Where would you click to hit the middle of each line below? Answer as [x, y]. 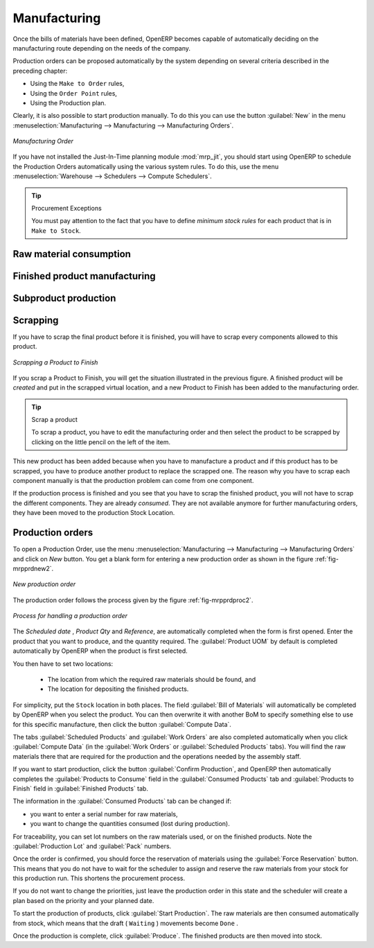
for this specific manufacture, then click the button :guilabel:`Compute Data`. [122, 724]
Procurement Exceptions [66, 209]
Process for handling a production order [70, 616]
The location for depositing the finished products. [118, 689]
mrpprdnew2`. [33, 568]
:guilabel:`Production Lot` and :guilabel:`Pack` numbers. [92, 846]
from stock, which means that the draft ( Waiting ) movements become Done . [126, 923]
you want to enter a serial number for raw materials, [104, 814]
